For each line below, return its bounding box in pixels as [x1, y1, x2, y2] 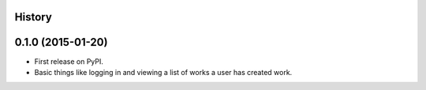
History [14, 10, 53, 24]
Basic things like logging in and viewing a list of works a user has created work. [34, 67, 293, 77]
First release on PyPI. [34, 56, 104, 66]
